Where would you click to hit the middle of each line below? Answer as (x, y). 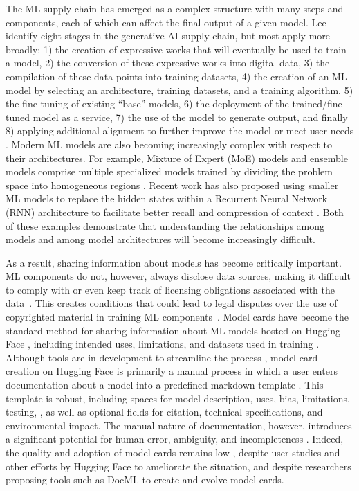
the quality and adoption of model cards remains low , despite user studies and (173, 452)
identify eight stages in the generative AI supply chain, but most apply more (168, 36)
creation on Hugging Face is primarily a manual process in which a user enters (172, 371)
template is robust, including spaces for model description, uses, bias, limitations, (178, 398)
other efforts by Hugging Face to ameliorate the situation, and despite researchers (178, 466)
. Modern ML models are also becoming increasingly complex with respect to (169, 144)
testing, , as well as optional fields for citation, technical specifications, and (164, 412)
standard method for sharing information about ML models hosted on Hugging (173, 330)
